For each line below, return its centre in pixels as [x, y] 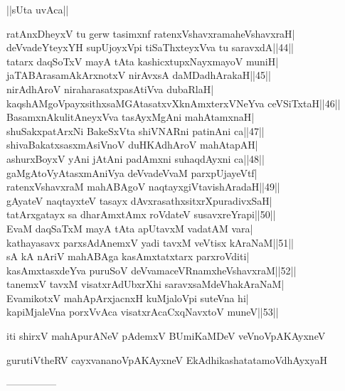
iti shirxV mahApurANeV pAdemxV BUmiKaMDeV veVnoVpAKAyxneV [166, 336]
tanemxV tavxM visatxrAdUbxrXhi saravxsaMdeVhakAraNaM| [145, 284]
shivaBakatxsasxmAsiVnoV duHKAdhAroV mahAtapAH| [132, 145]
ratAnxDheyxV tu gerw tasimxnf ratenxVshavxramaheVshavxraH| [151, 33]
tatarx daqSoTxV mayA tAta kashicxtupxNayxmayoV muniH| [143, 61]
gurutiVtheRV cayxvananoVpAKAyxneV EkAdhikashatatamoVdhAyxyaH [167, 359]
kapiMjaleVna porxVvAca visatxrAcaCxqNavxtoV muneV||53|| [143, 312]
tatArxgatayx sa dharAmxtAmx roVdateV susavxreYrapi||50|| [141, 214]
